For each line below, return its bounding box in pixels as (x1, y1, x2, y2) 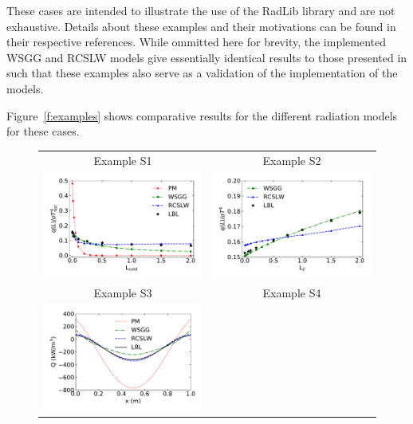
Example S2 (262, 151, 321, 168)
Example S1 (93, 151, 152, 168)
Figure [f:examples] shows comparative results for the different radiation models (6, 107, 398, 124)
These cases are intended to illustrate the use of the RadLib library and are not (6, 2, 395, 18)
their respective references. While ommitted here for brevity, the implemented (6, 33, 387, 50)
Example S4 (262, 285, 321, 301)
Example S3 (93, 285, 152, 301)
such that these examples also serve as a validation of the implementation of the (6, 65, 398, 81)
